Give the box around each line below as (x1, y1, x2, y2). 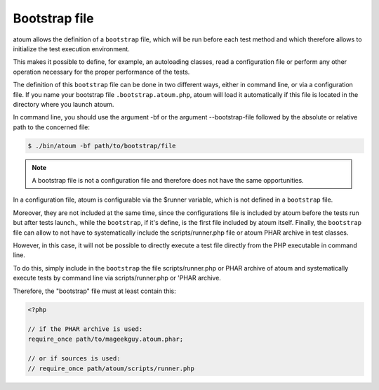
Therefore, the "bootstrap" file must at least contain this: (13, 287, 177, 295)
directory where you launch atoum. (13, 100, 114, 108)
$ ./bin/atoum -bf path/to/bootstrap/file (27, 141, 176, 150)
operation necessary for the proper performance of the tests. (13, 67, 190, 76)
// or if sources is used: (27, 355, 121, 363)
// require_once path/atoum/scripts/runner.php (27, 364, 194, 372)
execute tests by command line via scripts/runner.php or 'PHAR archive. (13, 274, 221, 282)
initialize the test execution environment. (13, 44, 130, 53)
